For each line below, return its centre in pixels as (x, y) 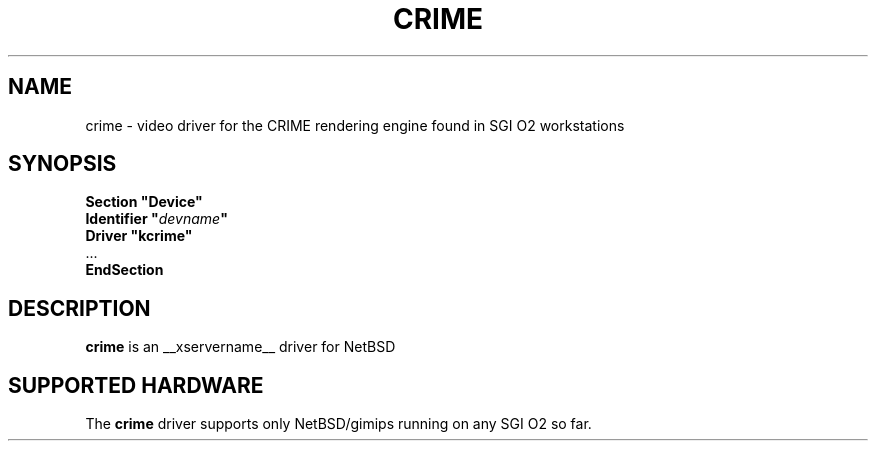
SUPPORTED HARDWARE (136, 385)
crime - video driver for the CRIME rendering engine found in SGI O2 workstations (355, 125)
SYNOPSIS (62, 164)
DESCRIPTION (79, 308)
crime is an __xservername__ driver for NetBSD (240, 347)
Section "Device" (144, 202)
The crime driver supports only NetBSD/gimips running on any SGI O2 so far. (338, 424)
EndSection (124, 270)
